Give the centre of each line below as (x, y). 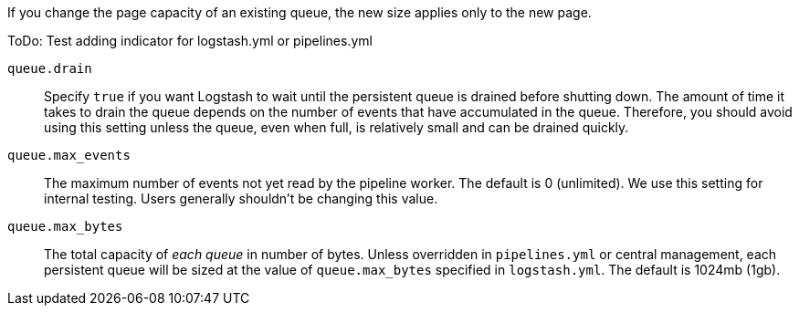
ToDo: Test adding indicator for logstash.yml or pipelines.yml (190, 41)
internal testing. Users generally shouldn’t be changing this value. (241, 198)
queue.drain (50, 68)
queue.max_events (69, 155)
